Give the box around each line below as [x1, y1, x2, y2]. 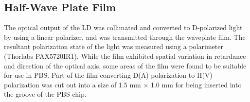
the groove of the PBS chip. [4, 89, 87, 99]
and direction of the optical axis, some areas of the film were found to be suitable [4, 60, 247, 70]
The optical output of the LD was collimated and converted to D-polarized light [4, 22, 243, 33]
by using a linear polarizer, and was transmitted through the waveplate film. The [4, 32, 246, 42]
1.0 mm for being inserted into [150, 79, 242, 89]
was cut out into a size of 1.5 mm [41, 79, 141, 89]
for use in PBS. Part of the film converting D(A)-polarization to [4, 70, 195, 80]
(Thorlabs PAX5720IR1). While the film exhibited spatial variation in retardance [4, 51, 246, 61]
